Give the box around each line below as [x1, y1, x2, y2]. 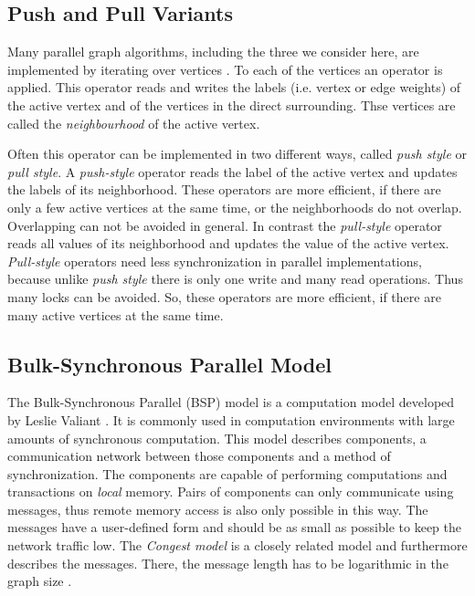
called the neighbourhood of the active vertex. [7, 113, 260, 132]
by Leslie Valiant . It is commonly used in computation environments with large [7, 410, 455, 429]
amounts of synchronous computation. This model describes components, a [7, 428, 427, 447]
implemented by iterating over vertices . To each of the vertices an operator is [7, 59, 443, 78]
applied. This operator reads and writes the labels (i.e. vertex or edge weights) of [7, 78, 461, 97]
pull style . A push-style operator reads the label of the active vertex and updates [7, 162, 458, 181]
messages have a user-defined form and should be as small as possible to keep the [7, 518, 461, 537]
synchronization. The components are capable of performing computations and [7, 464, 448, 483]
